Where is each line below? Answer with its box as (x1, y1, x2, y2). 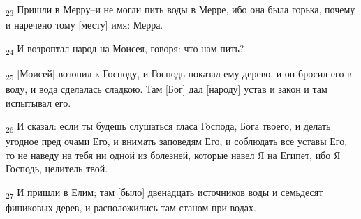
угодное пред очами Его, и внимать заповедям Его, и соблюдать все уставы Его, (6, 134, 348, 149)
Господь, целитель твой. (6, 161, 108, 176)
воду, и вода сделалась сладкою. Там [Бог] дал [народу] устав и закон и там (6, 81, 327, 96)
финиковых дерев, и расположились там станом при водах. (6, 200, 256, 215)
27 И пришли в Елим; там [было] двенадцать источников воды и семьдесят (6, 185, 323, 201)
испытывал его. (6, 95, 71, 109)
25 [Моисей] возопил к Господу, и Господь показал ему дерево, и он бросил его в (6, 66, 352, 82)
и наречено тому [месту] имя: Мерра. (6, 17, 163, 32)
